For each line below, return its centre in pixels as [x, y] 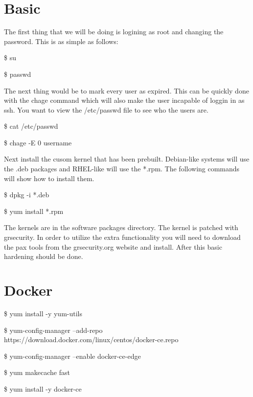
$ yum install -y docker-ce [43, 388]
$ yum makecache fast [37, 372]
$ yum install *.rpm [34, 211]
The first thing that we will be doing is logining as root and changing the [114, 32]
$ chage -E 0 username [38, 142]
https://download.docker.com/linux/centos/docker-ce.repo [91, 339]
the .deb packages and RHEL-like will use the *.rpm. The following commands [122, 169]
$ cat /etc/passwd [31, 126]
